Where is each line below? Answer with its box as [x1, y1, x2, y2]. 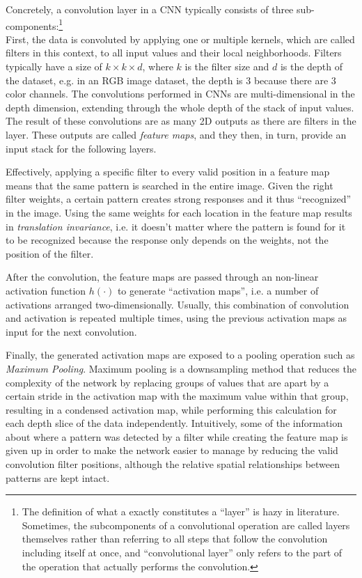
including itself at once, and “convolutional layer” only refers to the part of [22, 545, 343, 560]
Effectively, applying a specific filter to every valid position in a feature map [6, 164, 330, 179]
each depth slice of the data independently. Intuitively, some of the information [6, 416, 343, 430]
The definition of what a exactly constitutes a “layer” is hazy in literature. [22, 504, 340, 519]
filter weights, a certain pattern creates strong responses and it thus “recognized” [6, 192, 352, 206]
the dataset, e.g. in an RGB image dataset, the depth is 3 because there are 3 [6, 72, 336, 87]
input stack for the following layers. [6, 141, 157, 155]
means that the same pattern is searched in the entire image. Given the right [6, 178, 333, 192]
